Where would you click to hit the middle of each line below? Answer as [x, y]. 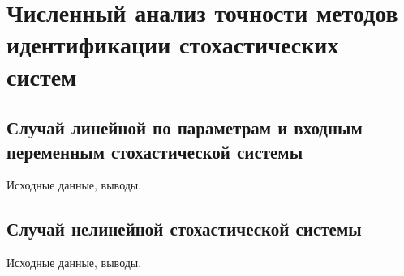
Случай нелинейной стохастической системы [184, 229]
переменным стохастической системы [155, 151]
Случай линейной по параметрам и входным [185, 127]
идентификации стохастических [173, 44]
